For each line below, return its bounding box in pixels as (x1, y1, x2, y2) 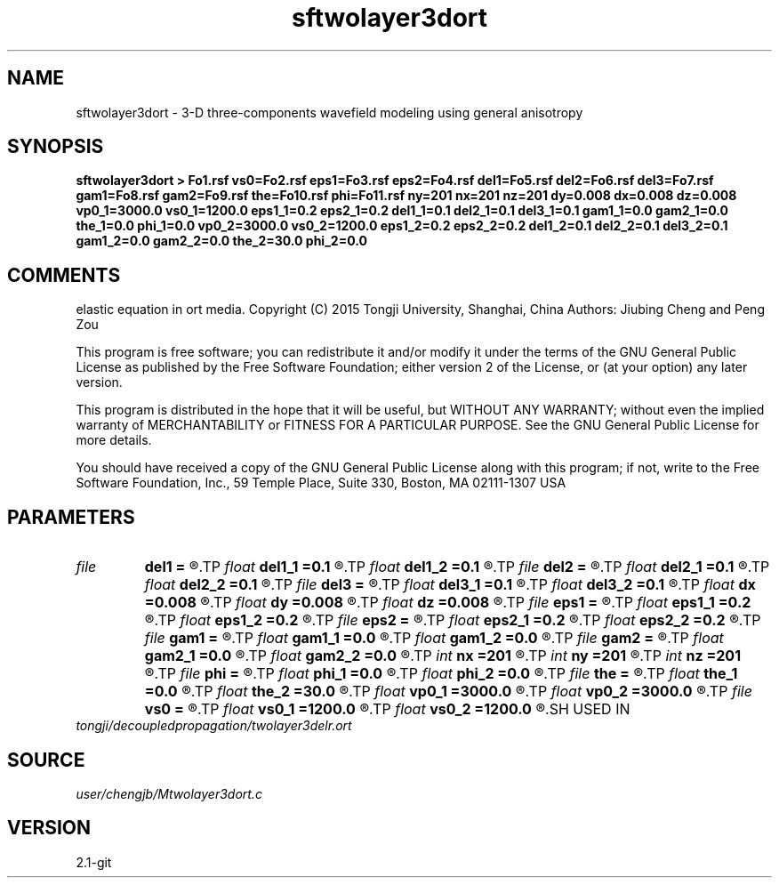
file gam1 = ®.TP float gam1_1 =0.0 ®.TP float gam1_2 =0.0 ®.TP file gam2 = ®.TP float (144, 629, 724, 648)
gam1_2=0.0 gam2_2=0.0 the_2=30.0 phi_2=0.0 (76, 233, 367, 249)
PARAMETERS (7, 505, 135, 528)
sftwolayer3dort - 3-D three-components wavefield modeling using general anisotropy (76, 104, 583, 120)
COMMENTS (7, 263, 121, 286)
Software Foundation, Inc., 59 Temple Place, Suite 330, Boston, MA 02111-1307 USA (76, 475, 566, 491)
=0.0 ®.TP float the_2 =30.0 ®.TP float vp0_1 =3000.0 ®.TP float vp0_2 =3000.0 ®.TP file (144, 682, 752, 701)
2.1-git (76, 854, 112, 870)
